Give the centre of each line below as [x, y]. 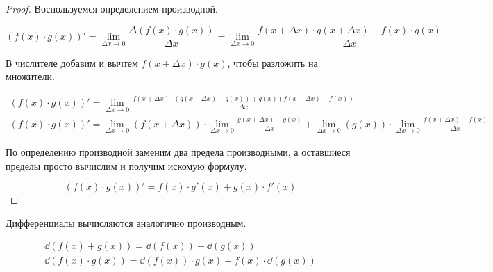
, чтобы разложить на [273, 62]
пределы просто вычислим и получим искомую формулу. [126, 165]
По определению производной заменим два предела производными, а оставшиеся [178, 151]
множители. [30, 76]
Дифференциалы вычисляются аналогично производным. [126, 222]
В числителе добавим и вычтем [72, 62]
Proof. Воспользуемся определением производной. [112, 8]
